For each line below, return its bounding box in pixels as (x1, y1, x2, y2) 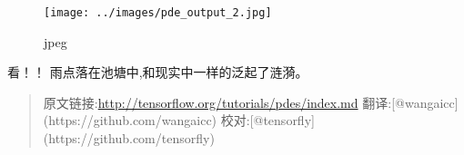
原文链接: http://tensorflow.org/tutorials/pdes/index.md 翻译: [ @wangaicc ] (43, 92, 459, 111)
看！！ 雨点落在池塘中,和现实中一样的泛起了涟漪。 (7, 63, 308, 82)
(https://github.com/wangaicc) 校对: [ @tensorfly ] (43, 111, 315, 130)
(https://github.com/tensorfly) (43, 129, 215, 148)
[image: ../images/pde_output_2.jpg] (44, 6, 272, 19)
